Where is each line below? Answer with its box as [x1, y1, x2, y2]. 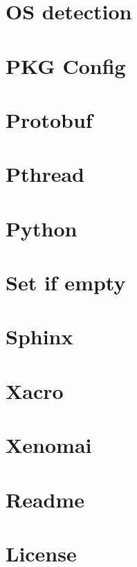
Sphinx [6, 322, 73, 351]
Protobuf [6, 105, 93, 133]
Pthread [6, 160, 84, 188]
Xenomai [6, 431, 92, 459]
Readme [6, 485, 85, 513]
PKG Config [6, 51, 126, 80]
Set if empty [6, 268, 126, 297]
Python [6, 214, 77, 242]
